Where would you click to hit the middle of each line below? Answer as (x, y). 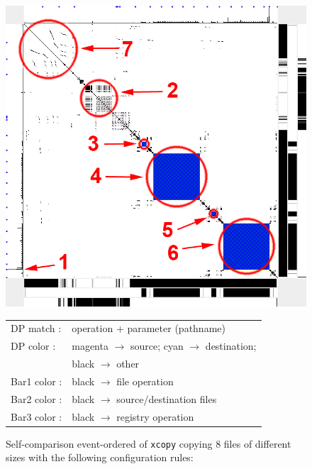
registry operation (155, 416)
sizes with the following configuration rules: (100, 457)
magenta (90, 346)
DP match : (36, 328)
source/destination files (167, 398)
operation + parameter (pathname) (149, 328)
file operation (145, 381)
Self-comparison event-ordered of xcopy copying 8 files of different (149, 443)
